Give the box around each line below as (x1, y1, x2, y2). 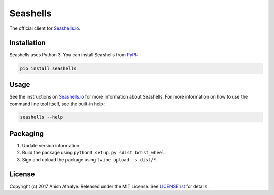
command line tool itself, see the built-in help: (9, 101, 105, 107)
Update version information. (22, 142, 81, 148)
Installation (9, 39, 46, 47)
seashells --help (20, 114, 63, 120)
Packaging (9, 129, 44, 138)
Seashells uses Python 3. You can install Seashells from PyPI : (9, 52, 138, 58)
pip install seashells (20, 66, 77, 71)
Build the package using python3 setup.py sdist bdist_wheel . (22, 150, 166, 156)
